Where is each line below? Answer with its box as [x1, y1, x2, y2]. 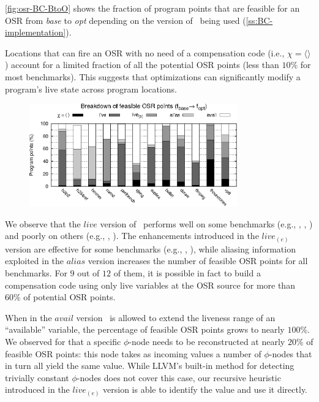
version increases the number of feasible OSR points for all [88, 254, 308, 267]
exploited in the [5, 254, 64, 267]
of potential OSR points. [23, 290, 116, 303]
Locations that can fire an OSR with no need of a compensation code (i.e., [5, 46, 285, 59]
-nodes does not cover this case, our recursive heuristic [77, 371, 281, 384]
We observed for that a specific [5, 335, 121, 347]
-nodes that [269, 347, 312, 360]
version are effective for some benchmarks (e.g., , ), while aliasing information [5, 242, 296, 255]
